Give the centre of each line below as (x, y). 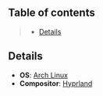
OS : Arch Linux (44, 75)
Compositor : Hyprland (56, 83)
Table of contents (51, 13)
